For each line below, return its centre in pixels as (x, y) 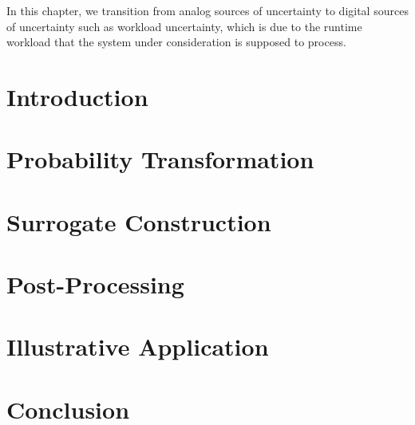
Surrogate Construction (139, 221)
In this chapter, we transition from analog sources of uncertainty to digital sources (207, 10)
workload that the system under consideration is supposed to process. (176, 42)
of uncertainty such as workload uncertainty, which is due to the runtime (184, 26)
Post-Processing (95, 284)
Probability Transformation (160, 159)
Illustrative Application (138, 346)
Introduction (77, 96)
